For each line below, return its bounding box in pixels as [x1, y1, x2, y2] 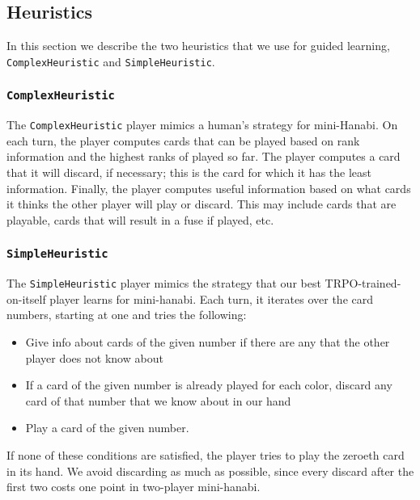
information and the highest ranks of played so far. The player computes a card [6, 148, 401, 165]
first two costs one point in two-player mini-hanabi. [6, 478, 261, 495]
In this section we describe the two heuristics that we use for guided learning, [6, 37, 390, 54]
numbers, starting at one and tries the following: [6, 306, 247, 323]
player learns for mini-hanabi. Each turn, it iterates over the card [49, 290, 373, 307]
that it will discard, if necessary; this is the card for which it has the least [6, 164, 372, 181]
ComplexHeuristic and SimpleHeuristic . [6, 53, 215, 69]
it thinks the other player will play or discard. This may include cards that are [6, 195, 397, 212]
